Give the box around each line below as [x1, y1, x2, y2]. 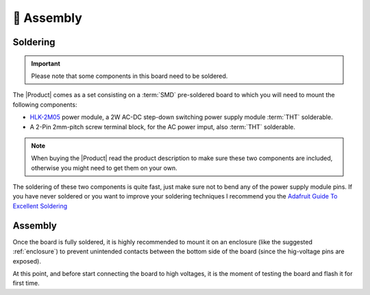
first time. [12, 279, 40, 287]
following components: [12, 100, 77, 109]
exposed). [12, 257, 41, 265]
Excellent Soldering [12, 202, 68, 210]
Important [31, 59, 61, 68]
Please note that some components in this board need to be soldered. [31, 72, 228, 80]
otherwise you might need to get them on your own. [31, 164, 177, 172]
